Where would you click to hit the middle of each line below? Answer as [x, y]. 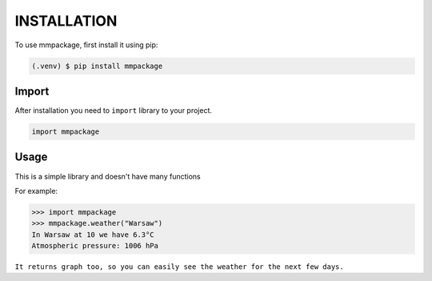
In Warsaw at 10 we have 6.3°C [93, 235]
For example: [36, 191]
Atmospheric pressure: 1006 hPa [95, 246]
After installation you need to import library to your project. [113, 110]
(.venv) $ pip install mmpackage [97, 66]
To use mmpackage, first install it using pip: [86, 45]
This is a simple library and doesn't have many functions [108, 176]
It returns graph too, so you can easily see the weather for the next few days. [179, 267]
